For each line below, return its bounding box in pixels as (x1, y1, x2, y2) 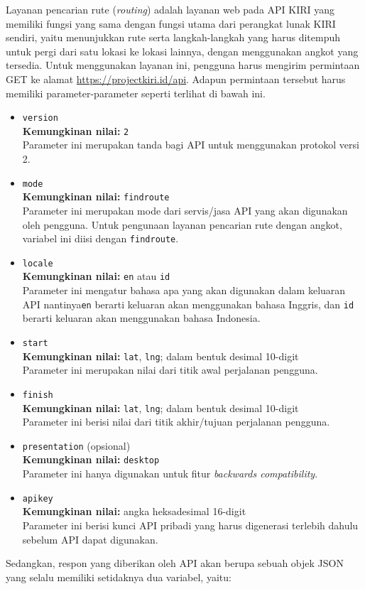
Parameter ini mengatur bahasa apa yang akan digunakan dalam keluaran (22, 283, 346, 298)
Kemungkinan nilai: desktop (22, 452, 160, 467)
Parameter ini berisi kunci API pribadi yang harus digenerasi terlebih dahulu (22, 517, 359, 532)
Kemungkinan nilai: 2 (22, 123, 129, 138)
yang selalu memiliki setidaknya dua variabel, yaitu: (6, 569, 231, 584)
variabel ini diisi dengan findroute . (22, 231, 179, 246)
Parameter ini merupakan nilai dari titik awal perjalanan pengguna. (22, 362, 318, 377)
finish (22, 389, 53, 400)
